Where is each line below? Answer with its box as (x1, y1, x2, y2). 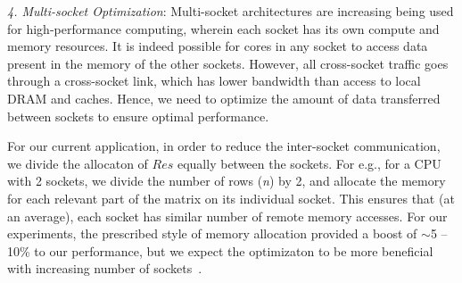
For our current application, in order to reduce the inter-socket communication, (7, 137, 441, 155)
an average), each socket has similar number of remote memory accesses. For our (7, 206, 448, 225)
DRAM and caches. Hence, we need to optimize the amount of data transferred (7, 88, 441, 107)
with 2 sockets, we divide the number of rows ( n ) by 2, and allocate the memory (7, 171, 446, 190)
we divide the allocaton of (7, 154, 148, 172)
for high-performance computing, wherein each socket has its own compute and (7, 19, 440, 37)
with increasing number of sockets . (7, 259, 202, 278)
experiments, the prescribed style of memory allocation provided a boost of (7, 224, 417, 243)
